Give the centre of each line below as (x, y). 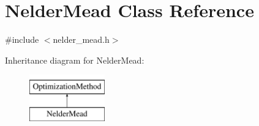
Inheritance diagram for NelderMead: (75, 60)
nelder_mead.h (81, 39)
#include (22, 39)
